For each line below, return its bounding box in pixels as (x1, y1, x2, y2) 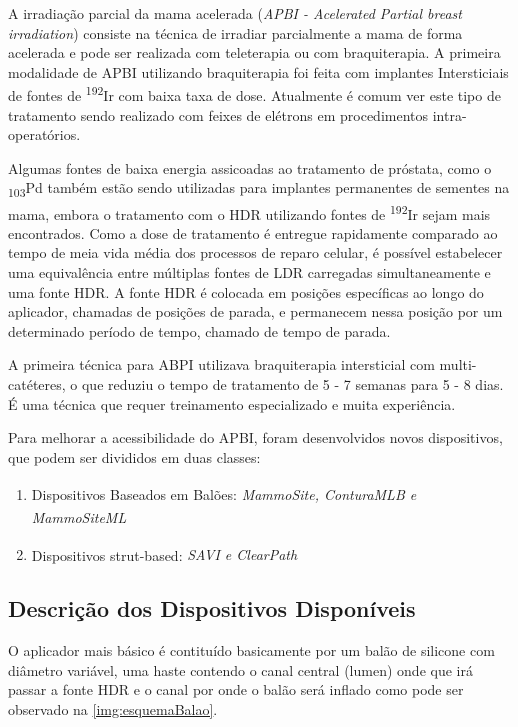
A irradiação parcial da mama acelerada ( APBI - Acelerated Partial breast (8, 3, 462, 23)
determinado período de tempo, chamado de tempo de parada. (8, 320, 391, 341)
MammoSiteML (31, 507, 127, 528)
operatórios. (8, 124, 81, 145)
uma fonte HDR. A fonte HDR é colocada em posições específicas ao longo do (8, 281, 484, 302)
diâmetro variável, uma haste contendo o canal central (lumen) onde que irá (8, 659, 473, 680)
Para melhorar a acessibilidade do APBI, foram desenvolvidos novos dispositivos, (8, 427, 503, 448)
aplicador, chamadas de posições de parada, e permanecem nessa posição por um (8, 301, 503, 322)
